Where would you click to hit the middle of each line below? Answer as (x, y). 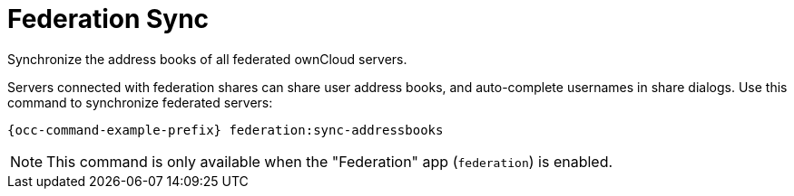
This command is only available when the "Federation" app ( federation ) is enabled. (330, 161)
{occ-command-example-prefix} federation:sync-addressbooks (225, 130)
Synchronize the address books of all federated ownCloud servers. (207, 59)
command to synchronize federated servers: (140, 102)
